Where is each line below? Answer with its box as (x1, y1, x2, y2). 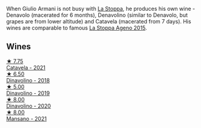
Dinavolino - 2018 (6, 76, 50, 84)
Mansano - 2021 (6, 115, 47, 122)
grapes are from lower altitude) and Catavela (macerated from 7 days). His (6, 18, 191, 25)
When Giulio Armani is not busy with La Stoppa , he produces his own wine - (6, 5, 195, 12)
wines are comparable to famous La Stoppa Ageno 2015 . (6, 24, 147, 31)
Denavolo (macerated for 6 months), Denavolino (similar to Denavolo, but (6, 11, 188, 19)
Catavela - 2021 (6, 64, 46, 71)
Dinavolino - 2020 (6, 102, 51, 109)
